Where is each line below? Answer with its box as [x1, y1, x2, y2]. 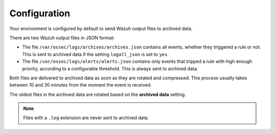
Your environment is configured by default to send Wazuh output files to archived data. [9, 25, 193, 32]
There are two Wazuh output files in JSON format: [9, 35, 115, 41]
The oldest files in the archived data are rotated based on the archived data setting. [9, 91, 186, 97]
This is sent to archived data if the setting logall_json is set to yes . [22, 51, 169, 57]
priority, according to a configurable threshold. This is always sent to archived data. [22, 65, 198, 71]
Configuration [9, 8, 71, 19]
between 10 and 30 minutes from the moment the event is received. [9, 82, 152, 88]
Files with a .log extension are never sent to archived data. [23, 115, 149, 121]
